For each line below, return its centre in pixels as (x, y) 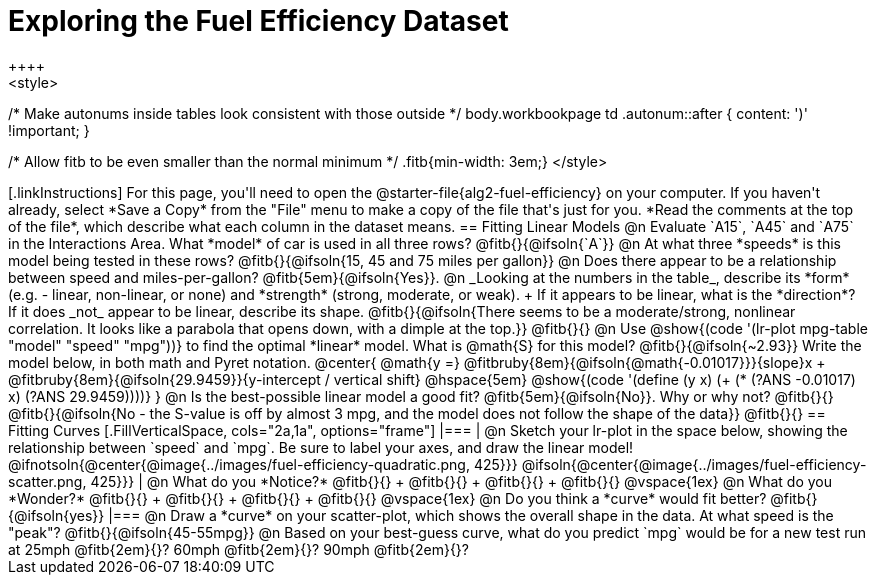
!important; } (49, 130)
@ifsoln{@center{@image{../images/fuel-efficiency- (694, 464)
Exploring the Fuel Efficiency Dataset (258, 21)
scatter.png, (47, 481)
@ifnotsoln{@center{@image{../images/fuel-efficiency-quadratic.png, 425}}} (263, 464)
